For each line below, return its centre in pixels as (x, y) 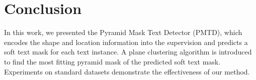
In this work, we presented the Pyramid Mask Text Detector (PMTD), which (123, 32)
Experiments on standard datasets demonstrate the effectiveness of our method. (127, 71)
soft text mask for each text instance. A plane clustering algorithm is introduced (128, 52)
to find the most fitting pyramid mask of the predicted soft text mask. (112, 61)
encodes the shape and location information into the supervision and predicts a (126, 42)
